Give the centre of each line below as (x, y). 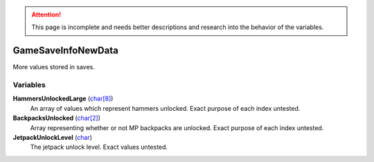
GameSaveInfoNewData (66, 51)
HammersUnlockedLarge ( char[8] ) (63, 99)
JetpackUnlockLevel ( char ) (53, 137)
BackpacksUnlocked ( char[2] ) (56, 118)
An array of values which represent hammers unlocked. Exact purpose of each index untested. (165, 108)
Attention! (46, 15)
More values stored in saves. (54, 67)
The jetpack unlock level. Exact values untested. (99, 147)
